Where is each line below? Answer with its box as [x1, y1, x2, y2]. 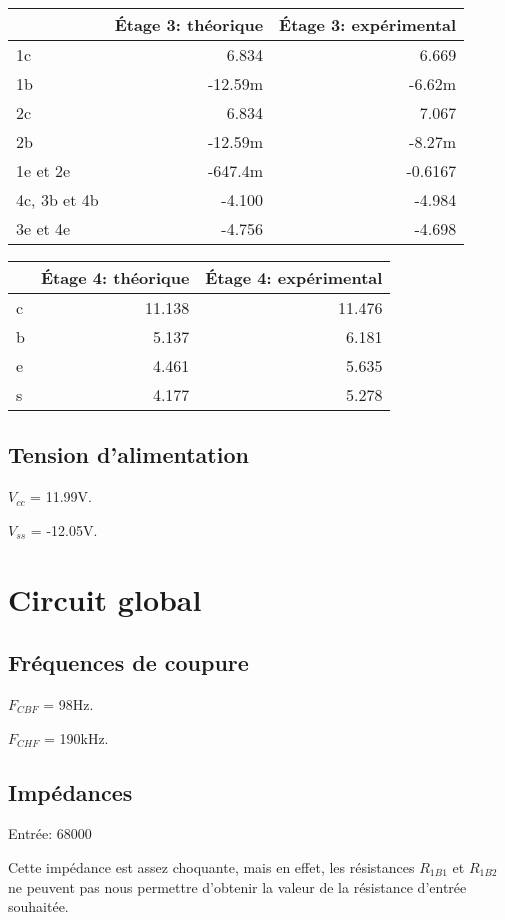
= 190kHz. [43, 727, 109, 748]
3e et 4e [16, 217, 71, 240]
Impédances [8, 776, 133, 807]
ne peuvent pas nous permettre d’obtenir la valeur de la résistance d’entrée [8, 876, 467, 897]
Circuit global [8, 578, 202, 619]
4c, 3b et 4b [16, 188, 99, 211]
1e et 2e [16, 159, 71, 182]
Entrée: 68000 [8, 823, 92, 844]
